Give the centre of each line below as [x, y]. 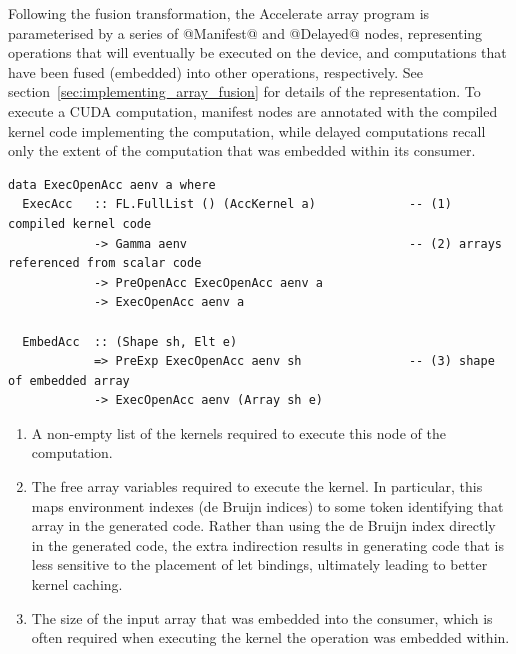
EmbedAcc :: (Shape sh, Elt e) [130, 341]
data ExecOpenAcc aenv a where [112, 184]
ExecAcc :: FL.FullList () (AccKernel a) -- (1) [237, 204]
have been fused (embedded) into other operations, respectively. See [215, 71]
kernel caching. [77, 584]
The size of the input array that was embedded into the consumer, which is [262, 617]
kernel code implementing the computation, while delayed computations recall [247, 130]
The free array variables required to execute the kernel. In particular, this [257, 486]
